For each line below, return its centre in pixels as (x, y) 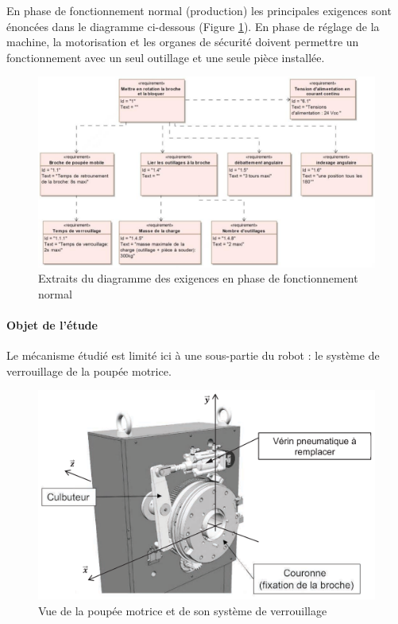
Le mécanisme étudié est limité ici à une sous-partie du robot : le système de (193, 355)
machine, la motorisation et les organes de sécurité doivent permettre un (183, 42)
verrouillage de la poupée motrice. (89, 370)
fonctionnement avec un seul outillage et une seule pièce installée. (166, 57)
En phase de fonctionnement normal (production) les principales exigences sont (199, 10)
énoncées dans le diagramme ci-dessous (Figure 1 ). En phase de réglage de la (193, 26)
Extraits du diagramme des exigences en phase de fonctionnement (198, 278)
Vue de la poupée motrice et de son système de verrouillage (183, 610)
